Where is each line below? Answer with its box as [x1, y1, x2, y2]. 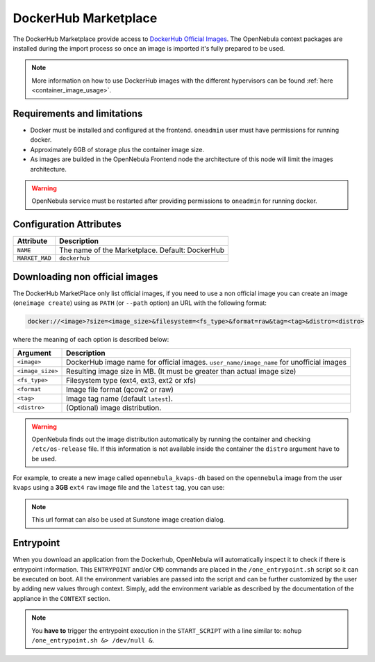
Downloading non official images [12, 271, 158, 283]
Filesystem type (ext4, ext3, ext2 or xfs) [66, 375, 197, 385]
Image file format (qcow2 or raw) [66, 384, 174, 394]
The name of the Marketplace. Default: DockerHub [59, 245, 225, 255]
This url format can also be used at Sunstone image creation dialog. [31, 515, 226, 524]
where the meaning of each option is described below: [12, 336, 169, 344]
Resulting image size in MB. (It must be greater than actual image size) [66, 366, 297, 376]
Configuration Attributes [12, 219, 122, 231]
